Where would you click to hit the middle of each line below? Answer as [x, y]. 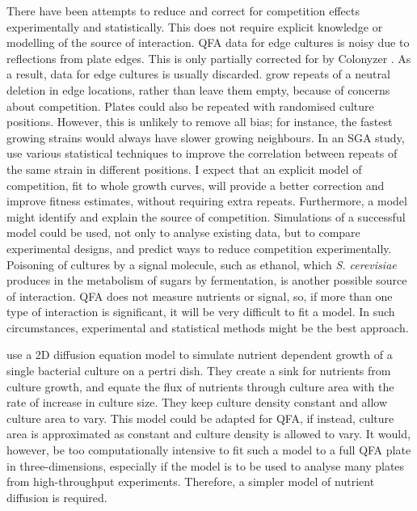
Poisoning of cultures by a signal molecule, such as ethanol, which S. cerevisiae [202, 264]
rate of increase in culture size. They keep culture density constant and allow [197, 402]
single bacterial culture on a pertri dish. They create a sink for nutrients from [199, 371]
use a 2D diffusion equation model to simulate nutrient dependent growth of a [200, 355]
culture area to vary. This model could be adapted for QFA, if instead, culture [200, 418]
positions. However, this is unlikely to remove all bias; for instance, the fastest [200, 122]
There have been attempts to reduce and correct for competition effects [183, 11]
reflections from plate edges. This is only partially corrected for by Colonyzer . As [209, 58]
